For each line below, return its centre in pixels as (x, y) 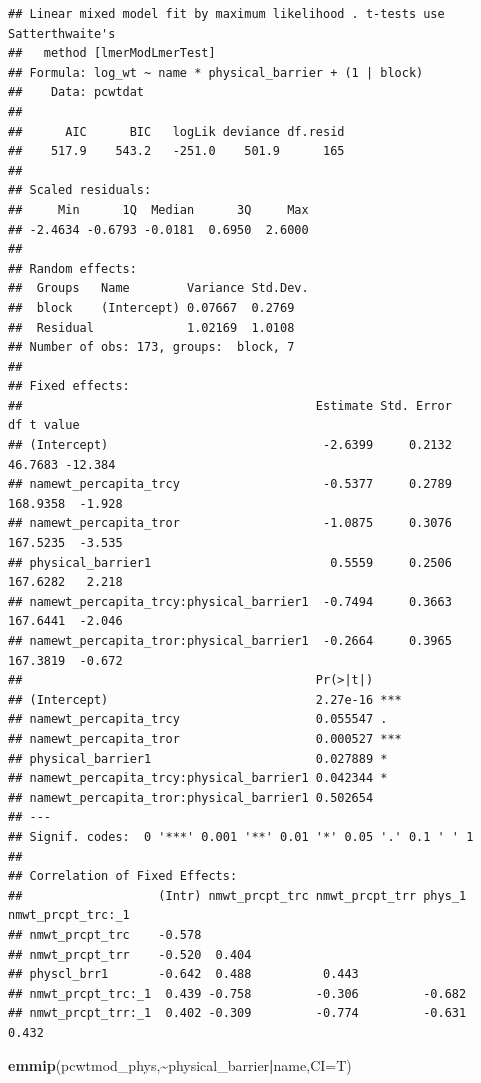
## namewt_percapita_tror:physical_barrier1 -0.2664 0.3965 (230, 641)
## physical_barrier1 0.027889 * (198, 758)
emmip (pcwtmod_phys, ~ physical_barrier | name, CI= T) (180, 1065)
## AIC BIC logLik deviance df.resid (176, 131)
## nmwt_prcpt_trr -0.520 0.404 (130, 954)
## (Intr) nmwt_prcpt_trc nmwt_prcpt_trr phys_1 (237, 895)
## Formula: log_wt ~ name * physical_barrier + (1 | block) (216, 72)
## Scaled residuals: (80, 190)
